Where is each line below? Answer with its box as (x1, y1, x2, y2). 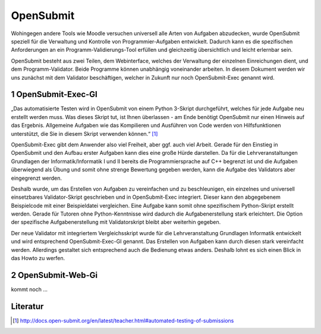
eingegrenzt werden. (11, 174, 62, 182)
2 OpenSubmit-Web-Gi (11, 270, 98, 280)
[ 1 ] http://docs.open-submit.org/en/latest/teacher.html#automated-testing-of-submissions (12, 317, 234, 324)
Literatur (11, 301, 44, 311)
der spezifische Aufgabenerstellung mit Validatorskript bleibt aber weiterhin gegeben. (11, 218, 221, 226)
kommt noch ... (11, 286, 48, 293)
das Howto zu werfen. (11, 255, 65, 262)
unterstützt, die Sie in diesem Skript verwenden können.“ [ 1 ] (11, 130, 158, 137)
